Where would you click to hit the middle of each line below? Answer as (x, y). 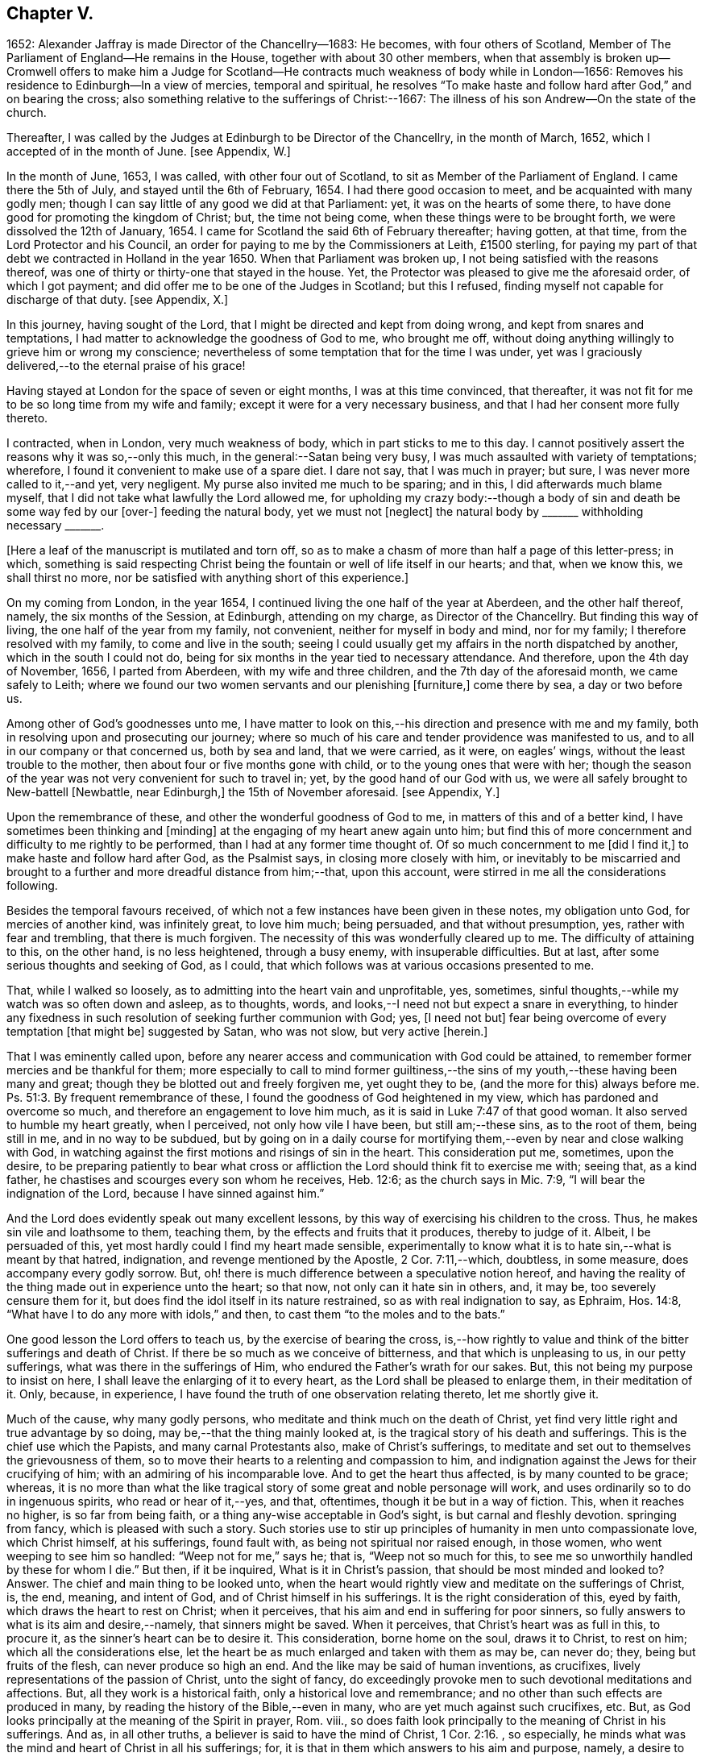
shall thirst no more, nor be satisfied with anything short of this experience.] (208, 578)
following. (32, 886)
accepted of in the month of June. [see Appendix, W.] (149, 152)
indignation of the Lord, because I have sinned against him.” (166, 1194)
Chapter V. (50, 13)
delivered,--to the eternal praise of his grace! (126, 366)
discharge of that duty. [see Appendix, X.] (118, 300)
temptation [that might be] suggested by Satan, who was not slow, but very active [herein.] (247, 1032)
